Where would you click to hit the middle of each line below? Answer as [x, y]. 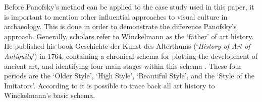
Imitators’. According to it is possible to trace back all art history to [110, 85]
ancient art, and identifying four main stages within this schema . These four [123, 66]
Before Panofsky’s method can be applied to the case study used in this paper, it [129, 7]
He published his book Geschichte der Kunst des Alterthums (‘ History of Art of [127, 46]
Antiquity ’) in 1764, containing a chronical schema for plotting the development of [131, 56]
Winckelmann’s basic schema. [50, 95]
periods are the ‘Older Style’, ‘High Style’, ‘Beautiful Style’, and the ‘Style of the [129, 76]
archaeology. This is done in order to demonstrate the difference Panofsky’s [120, 26]
